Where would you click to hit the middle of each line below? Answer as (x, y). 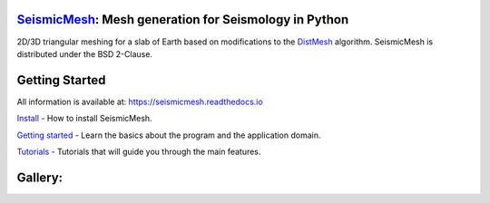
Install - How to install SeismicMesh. (85, 119)
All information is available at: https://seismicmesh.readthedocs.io (140, 101)
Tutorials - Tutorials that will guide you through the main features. (139, 151)
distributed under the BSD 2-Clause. (85, 53)
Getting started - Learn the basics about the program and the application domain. (169, 135)
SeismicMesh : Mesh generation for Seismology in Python (183, 19)
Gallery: (40, 177)
